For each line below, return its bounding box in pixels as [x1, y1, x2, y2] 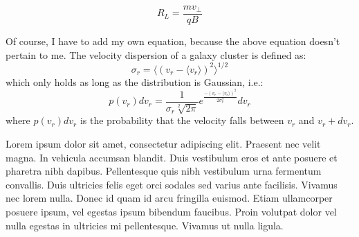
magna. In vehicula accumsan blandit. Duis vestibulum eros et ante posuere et [6, 150, 338, 164]
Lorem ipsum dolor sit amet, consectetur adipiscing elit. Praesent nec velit [6, 136, 321, 150]
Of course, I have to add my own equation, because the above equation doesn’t [6, 34, 340, 49]
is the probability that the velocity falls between [80, 113, 284, 128]
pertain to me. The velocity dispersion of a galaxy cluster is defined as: [6, 47, 306, 62]
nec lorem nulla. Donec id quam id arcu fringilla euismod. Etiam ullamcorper [6, 191, 333, 205]
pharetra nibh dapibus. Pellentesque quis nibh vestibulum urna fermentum [6, 164, 322, 178]
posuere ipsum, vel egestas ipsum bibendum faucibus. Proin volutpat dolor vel [6, 204, 337, 218]
